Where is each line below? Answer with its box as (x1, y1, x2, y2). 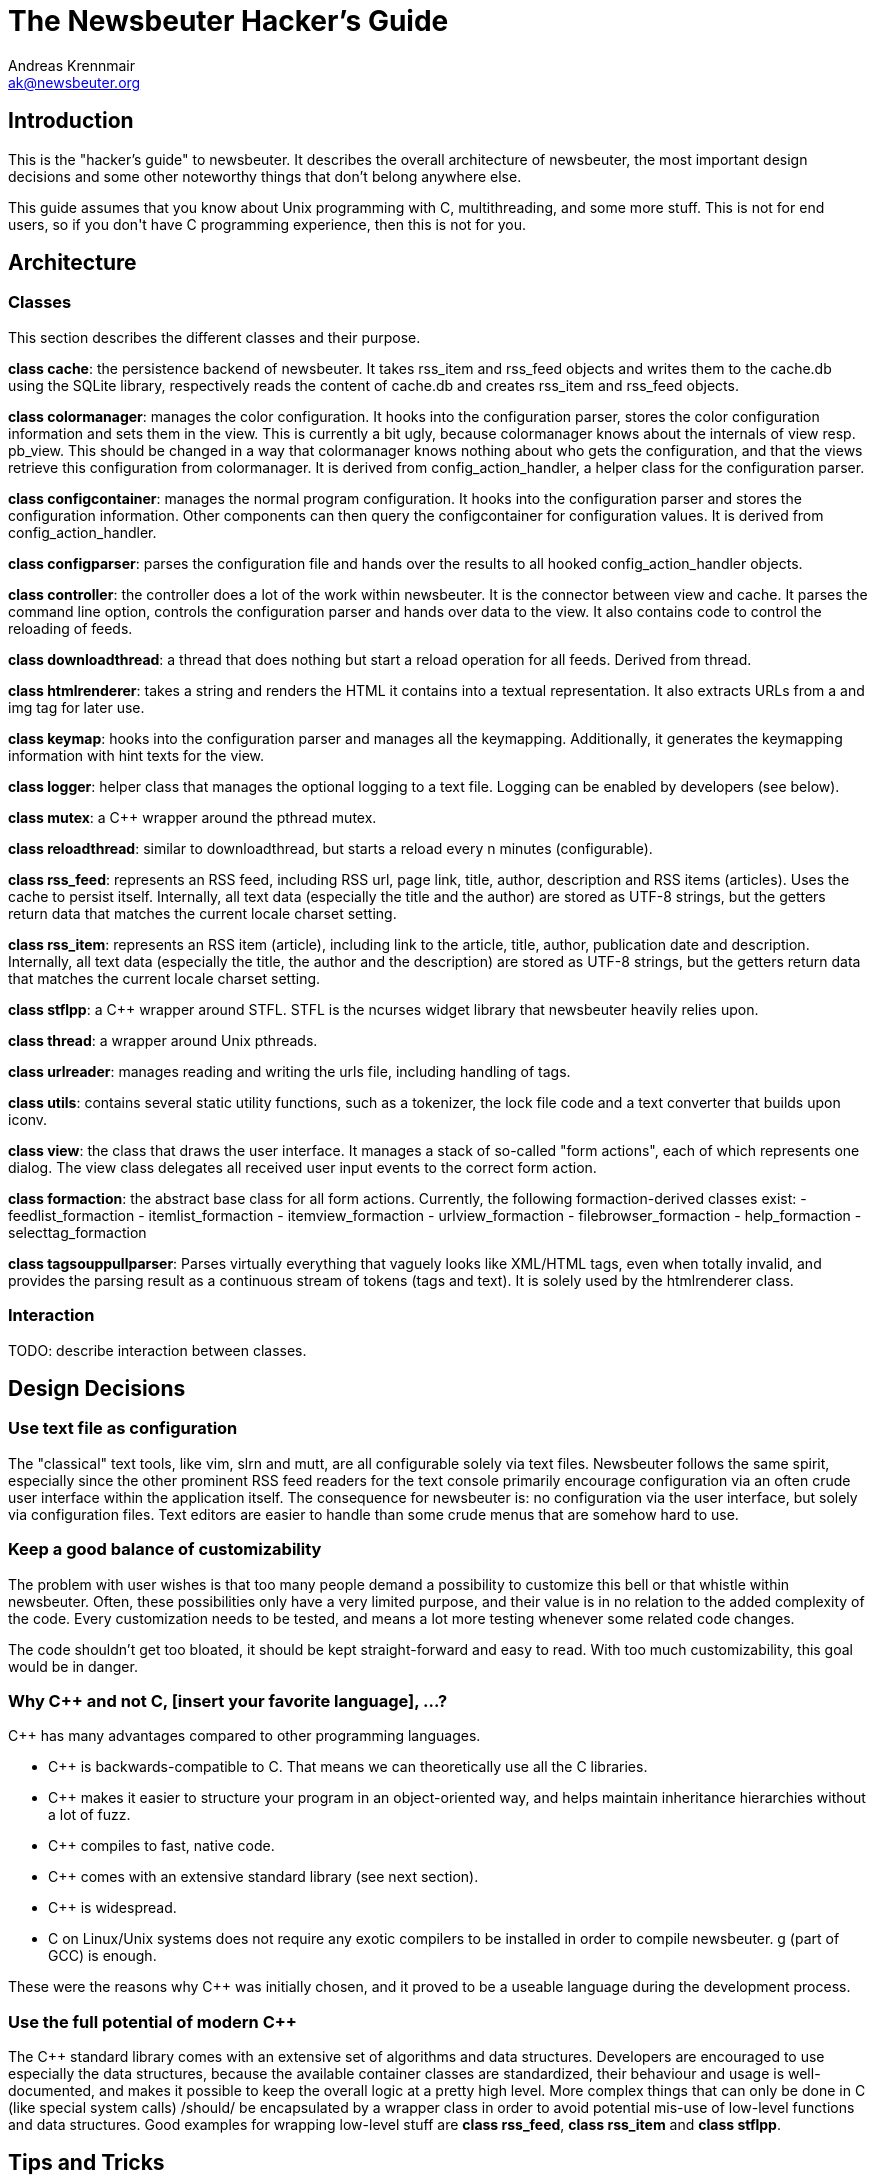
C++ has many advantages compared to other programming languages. (8, 1727, 481, 1745)
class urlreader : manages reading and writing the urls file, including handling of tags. (8, 1062, 571, 1080)
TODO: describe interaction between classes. (8, 1341, 307, 1359)
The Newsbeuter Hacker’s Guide (8, 4, 449, 38)
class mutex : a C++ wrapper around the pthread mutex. (8, 808, 377, 826)
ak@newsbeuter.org (8, 73, 141, 91)
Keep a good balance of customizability (8, 1539, 322, 1560)
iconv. (8, 1110, 48, 1128)
